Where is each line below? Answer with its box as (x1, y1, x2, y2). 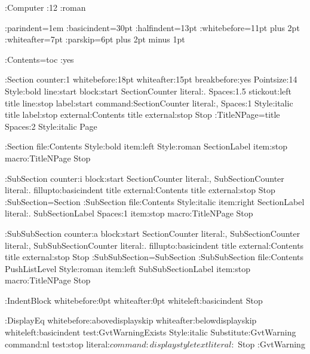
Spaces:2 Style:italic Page (5, 120, 97, 132)
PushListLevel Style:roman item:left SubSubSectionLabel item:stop (5, 262, 250, 274)
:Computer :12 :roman (5, 1, 86, 13)
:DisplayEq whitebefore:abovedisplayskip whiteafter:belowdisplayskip (5, 314, 257, 326)
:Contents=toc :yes (5, 53, 74, 65)
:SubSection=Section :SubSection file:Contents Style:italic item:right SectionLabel (5, 195, 305, 207)
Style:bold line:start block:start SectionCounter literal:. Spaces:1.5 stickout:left (5, 84, 292, 97)
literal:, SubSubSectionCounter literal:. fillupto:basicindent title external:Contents (5, 239, 304, 251)
